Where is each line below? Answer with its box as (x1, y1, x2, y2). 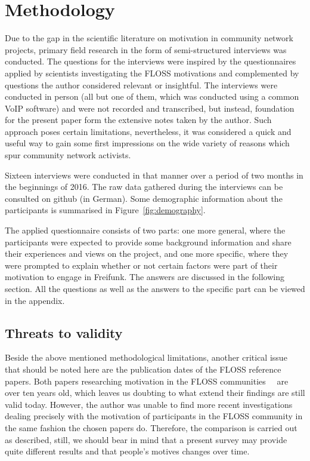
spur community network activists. (5, 149, 131, 161)
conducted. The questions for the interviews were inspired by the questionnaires (5, 55, 296, 67)
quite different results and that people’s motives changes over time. (5, 445, 250, 457)
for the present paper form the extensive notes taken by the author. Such (5, 113, 272, 126)
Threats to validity (5, 323, 123, 342)
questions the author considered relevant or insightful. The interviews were (5, 78, 278, 91)
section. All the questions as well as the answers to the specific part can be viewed (5, 282, 305, 294)
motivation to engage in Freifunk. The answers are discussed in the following (5, 271, 284, 283)
